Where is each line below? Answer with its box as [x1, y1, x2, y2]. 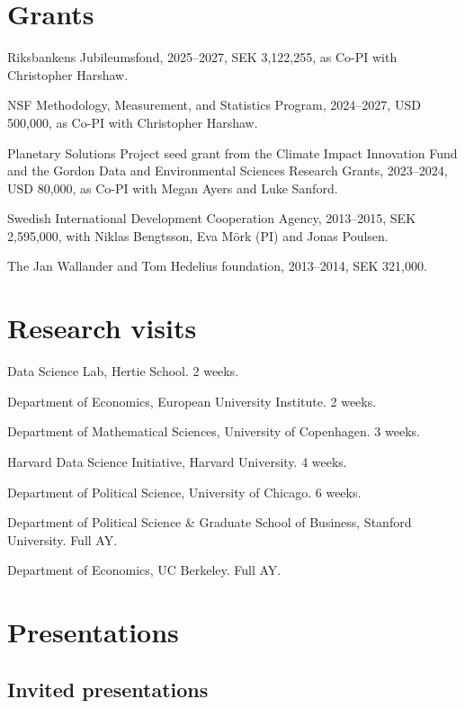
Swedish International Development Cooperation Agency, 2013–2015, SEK [7, 209, 416, 228]
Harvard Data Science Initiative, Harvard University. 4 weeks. [7, 452, 347, 471]
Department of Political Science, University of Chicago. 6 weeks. [7, 482, 362, 501]
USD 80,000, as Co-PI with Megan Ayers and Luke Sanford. [7, 178, 338, 197]
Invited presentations [7, 675, 209, 703]
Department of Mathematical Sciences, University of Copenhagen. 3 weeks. [7, 422, 420, 441]
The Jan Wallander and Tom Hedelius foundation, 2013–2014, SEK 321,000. [7, 256, 427, 275]
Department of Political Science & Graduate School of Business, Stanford [7, 513, 412, 532]
